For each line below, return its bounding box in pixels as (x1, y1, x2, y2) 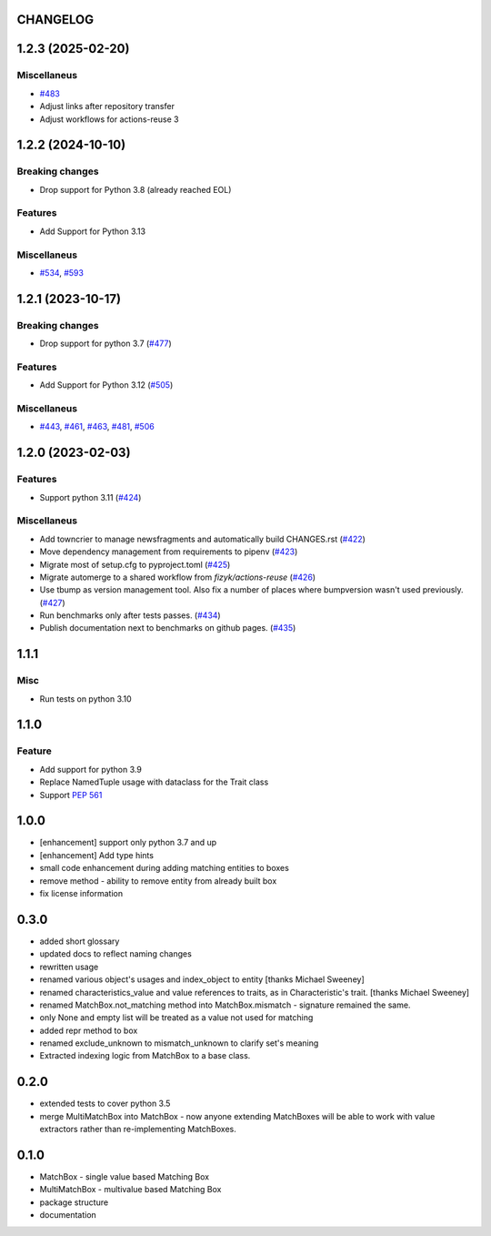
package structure (39, 1197, 109, 1208)
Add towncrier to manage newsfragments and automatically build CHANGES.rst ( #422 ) (39, 533, 366, 544)
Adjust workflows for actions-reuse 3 (39, 114, 179, 125)
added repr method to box (39, 1025, 138, 1036)
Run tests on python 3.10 (39, 693, 132, 704)
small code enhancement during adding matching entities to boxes (39, 863, 290, 874)
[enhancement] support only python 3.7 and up (39, 837, 217, 848)
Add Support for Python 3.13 (39, 226, 145, 237)
